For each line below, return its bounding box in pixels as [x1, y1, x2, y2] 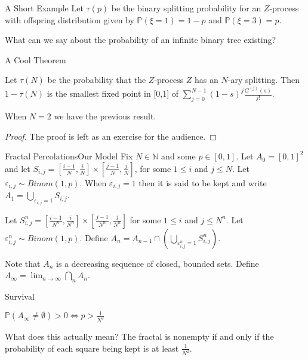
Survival [5, 290, 35, 303]
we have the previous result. [54, 109, 156, 122]
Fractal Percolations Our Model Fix [5, 150, 133, 162]
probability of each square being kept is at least [5, 341, 179, 354]
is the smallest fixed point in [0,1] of [47, 87, 178, 100]
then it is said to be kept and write [138, 176, 267, 189]
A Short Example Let [5, 2, 84, 14]
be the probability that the [47, 73, 146, 86]
